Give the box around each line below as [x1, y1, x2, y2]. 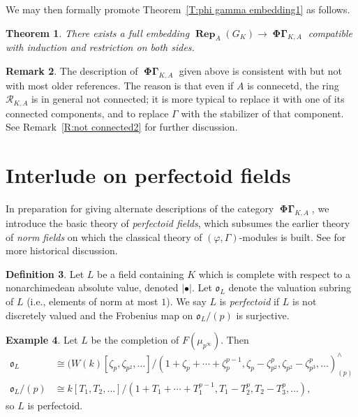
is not [292, 293, 317, 308]
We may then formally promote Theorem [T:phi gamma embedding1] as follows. [6, 2, 350, 16]
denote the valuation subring [228, 280, 352, 295]
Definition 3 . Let [6, 266, 84, 281]
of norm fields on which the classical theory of [6, 229, 202, 244]
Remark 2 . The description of [6, 63, 138, 78]
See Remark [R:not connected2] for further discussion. [6, 119, 238, 134]
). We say [166, 293, 207, 308]
